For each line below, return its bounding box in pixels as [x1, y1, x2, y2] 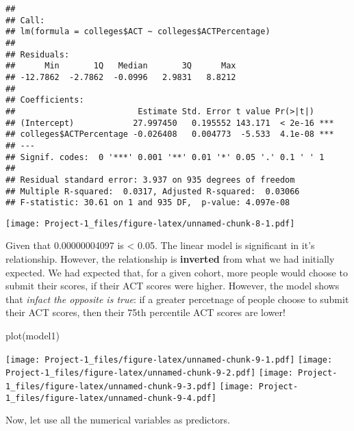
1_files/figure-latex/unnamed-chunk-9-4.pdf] [5, 393, 216, 403]
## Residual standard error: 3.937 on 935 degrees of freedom [5, 174, 295, 185]
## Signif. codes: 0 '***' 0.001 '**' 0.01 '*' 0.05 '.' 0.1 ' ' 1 [5, 152, 325, 162]
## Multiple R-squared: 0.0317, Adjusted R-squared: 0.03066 [5, 186, 300, 196]
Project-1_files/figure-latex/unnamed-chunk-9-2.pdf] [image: [5, 368, 293, 378]
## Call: [5, 15, 45, 25]
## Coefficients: [5, 95, 84, 105]
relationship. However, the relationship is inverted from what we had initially [5, 252, 335, 266]
